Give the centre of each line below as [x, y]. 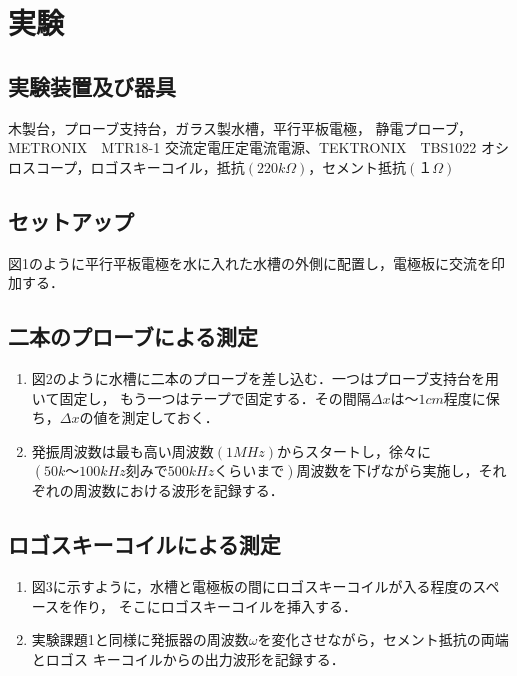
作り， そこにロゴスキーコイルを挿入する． [215, 605]
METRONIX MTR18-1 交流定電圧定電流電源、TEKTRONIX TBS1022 [242, 147]
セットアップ [71, 220]
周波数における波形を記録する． [178, 490]
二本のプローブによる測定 [133, 336]
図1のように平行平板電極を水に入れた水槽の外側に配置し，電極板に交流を [249, 262]
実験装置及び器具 [92, 85]
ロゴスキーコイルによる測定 [144, 544]
